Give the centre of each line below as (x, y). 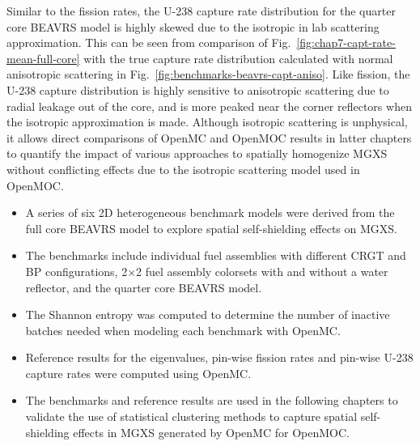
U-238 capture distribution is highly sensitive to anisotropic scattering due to (198, 89)
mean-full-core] (43, 58)
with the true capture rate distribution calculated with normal (238, 58)
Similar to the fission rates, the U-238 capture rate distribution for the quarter (201, 11)
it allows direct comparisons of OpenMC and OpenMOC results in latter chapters (209, 137)
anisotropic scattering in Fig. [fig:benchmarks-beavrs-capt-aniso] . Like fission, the (208, 74)
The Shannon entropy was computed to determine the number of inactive (208, 314)
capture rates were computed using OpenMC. (138, 373)
